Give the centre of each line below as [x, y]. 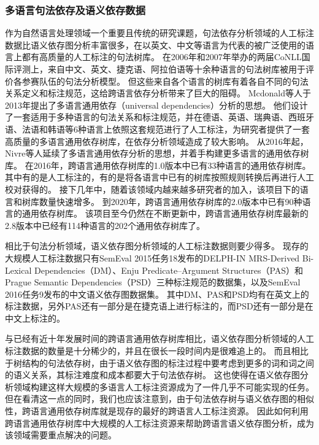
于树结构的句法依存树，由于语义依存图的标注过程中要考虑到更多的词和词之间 [159, 362]
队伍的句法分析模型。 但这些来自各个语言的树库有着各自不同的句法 [174, 81]
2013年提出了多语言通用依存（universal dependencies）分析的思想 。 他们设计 [156, 105]
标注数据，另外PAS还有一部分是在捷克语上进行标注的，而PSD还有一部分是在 [159, 306]
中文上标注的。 [35, 318]
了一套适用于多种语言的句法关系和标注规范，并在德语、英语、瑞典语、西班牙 [159, 117]
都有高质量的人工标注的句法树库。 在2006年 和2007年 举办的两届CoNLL [162, 57]
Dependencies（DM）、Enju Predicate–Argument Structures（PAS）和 [169, 270]
